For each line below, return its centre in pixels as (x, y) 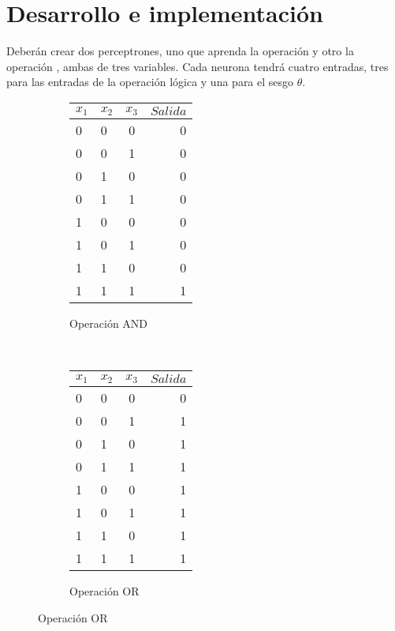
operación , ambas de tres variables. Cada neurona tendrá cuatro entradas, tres (197, 66)
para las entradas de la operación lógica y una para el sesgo (150, 82)
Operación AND (109, 323)
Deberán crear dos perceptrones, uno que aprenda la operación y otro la (180, 51)
